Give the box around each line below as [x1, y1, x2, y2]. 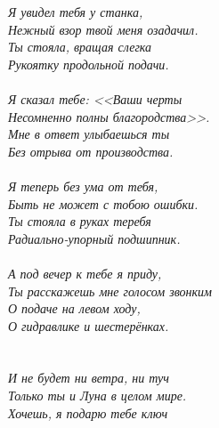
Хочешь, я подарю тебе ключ [8, 403, 168, 422]
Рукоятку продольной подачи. [8, 54, 169, 73]
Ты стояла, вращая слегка [8, 37, 152, 56]
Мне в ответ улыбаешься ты [8, 125, 170, 143]
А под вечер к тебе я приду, [8, 263, 162, 282]
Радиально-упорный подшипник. [8, 229, 181, 247]
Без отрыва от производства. [8, 141, 174, 160]
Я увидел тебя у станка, [8, 3, 143, 20]
